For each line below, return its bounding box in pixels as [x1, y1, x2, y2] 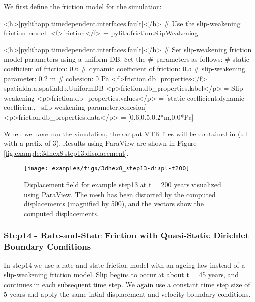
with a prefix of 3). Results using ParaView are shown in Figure [4, 138, 197, 148]
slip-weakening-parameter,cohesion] [41, 102, 147, 112]
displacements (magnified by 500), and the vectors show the [24, 199, 204, 209]
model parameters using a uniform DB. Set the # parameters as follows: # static [4, 54, 249, 64]
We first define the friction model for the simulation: [4, 1, 162, 11]
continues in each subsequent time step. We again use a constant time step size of [4, 279, 250, 289]
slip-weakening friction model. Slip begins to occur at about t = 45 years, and [4, 269, 239, 280]
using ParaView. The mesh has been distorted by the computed [24, 189, 216, 199]
